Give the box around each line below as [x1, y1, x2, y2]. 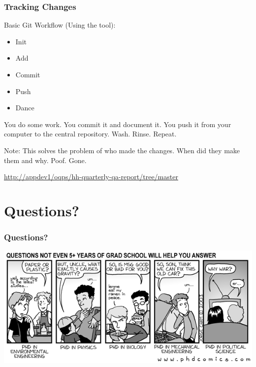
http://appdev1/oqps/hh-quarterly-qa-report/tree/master [4, 171, 178, 182]
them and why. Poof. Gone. [4, 155, 87, 165]
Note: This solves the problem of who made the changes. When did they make [4, 145, 240, 155]
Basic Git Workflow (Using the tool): [4, 20, 116, 30]
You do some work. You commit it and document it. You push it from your [4, 119, 231, 129]
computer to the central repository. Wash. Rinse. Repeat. [4, 129, 177, 139]
